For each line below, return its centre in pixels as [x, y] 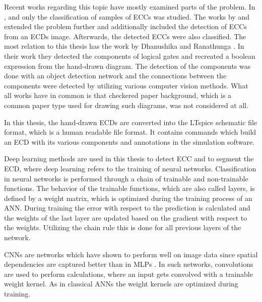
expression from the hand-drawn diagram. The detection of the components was [127, 66]
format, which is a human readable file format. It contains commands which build [130, 132]
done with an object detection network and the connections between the [115, 76]
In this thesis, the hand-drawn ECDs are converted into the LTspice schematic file [131, 122]
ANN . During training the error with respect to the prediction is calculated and [127, 208]
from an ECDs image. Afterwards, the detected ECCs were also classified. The [125, 36]
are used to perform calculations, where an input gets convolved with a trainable [128, 274]
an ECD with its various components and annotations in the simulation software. [129, 141]
